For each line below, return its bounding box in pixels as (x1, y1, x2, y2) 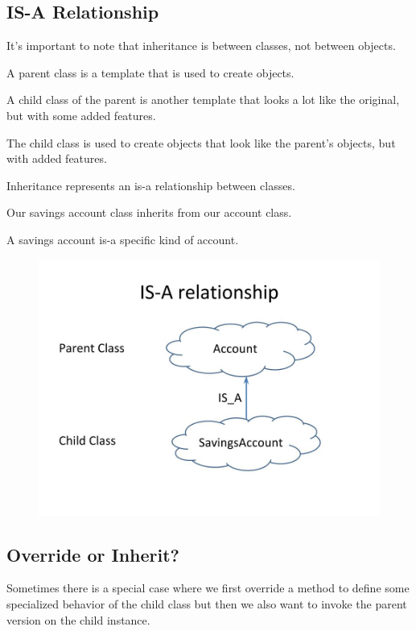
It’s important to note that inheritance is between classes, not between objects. (6, 37, 396, 54)
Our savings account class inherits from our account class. (6, 204, 292, 221)
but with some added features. (6, 106, 156, 123)
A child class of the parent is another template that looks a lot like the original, (6, 91, 400, 108)
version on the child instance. (6, 611, 150, 628)
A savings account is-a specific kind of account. (6, 230, 239, 247)
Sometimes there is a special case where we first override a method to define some (6, 579, 410, 596)
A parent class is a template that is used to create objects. (6, 64, 294, 81)
